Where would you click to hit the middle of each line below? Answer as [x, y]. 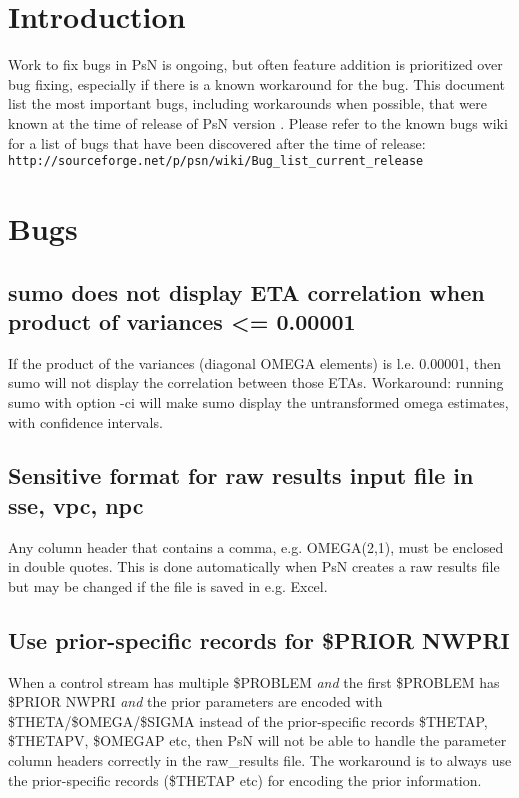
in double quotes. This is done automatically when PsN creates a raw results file [254, 566]
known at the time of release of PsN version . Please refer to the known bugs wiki [258, 122]
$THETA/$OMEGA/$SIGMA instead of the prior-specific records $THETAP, [248, 720]
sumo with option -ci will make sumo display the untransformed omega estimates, [258, 401]
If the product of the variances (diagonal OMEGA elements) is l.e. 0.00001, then [254, 362]
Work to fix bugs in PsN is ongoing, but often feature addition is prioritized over [255, 64]
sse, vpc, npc [76, 504]
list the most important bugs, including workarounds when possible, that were [247, 103]
